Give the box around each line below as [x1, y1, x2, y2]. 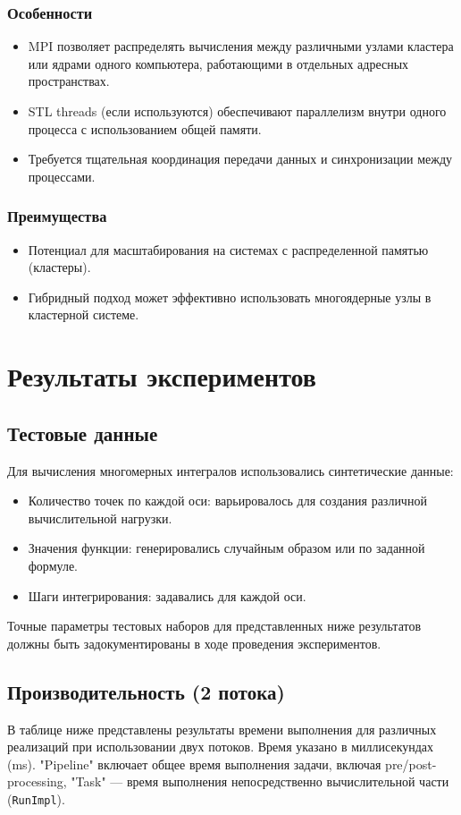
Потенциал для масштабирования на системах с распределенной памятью [28, 240, 429, 259]
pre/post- [385, 754, 437, 773]
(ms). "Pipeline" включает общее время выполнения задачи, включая [7, 754, 381, 773]
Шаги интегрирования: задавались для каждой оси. [28, 586, 306, 605]
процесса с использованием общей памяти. [28, 119, 262, 138]
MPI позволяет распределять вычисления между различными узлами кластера [28, 37, 454, 55]
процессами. [28, 166, 96, 185]
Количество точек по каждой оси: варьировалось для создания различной [28, 491, 427, 510]
